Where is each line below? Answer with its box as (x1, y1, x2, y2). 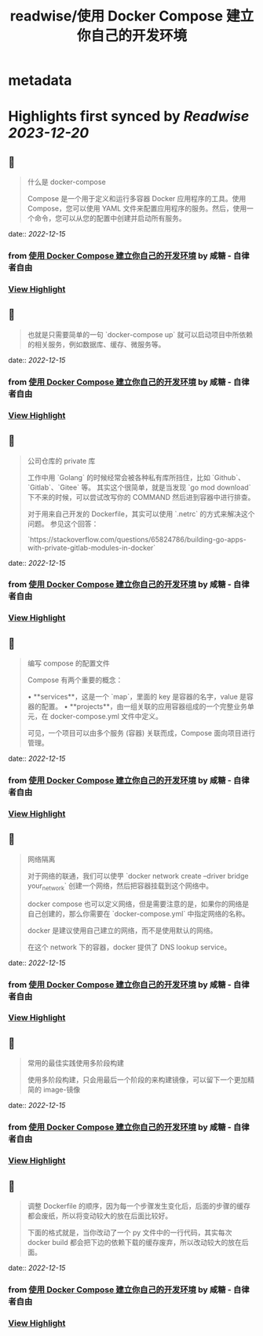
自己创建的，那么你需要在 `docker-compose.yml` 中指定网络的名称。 (27, 908, 250, 918)
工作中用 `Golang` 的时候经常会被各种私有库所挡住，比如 (27, 472, 210, 482)
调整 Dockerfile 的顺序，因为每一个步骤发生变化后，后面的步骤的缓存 (27, 1201, 251, 1210)
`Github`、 (211, 472, 246, 482)
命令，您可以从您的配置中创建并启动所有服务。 (34, 214, 186, 223)
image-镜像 (42, 1085, 81, 1095)
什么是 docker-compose (27, 178, 106, 187)
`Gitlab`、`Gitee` (27, 483, 80, 492)
